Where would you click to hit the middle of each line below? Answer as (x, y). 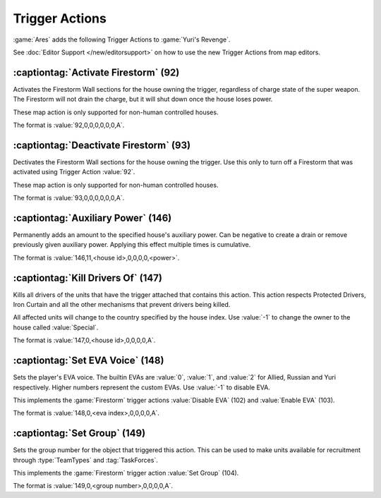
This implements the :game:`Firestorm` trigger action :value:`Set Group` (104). (126, 473)
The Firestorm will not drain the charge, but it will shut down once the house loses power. (143, 99)
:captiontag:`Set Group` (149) (79, 433)
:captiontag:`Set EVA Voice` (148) (89, 361)
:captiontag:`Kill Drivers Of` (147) (87, 278)
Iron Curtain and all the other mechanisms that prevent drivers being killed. (122, 305)
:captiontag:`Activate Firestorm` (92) (96, 72)
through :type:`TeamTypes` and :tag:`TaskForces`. (85, 460)
